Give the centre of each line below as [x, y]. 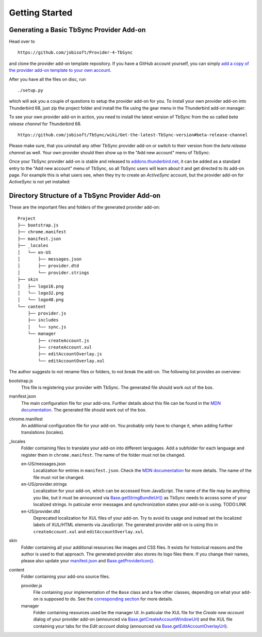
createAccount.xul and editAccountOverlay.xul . [89, 531]
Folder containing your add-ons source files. [65, 576]
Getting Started [41, 13]
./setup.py [31, 90]
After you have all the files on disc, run [47, 79]
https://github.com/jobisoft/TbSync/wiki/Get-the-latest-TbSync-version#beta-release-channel [133, 135]
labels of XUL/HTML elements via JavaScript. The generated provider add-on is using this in [126, 525]
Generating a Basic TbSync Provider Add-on [77, 30]
